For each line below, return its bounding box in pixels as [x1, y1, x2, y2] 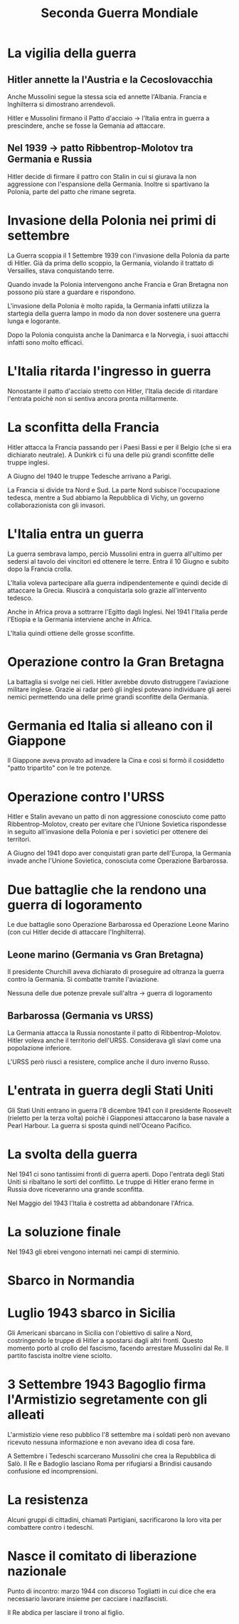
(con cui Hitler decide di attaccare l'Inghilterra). [7, 928, 146, 936]
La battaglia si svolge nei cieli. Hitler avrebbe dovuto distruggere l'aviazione [7, 677, 229, 686]
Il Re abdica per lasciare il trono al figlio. [7, 1608, 124, 1617]
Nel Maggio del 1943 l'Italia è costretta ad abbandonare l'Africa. [7, 1199, 194, 1207]
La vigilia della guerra [7, 45, 137, 61]
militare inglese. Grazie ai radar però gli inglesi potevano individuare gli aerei [7, 685, 231, 694]
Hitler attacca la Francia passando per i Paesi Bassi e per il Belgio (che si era [7, 442, 232, 451]
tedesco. [7, 594, 33, 602]
